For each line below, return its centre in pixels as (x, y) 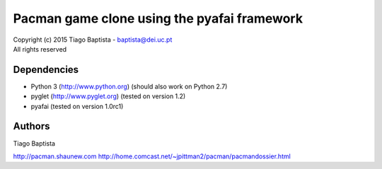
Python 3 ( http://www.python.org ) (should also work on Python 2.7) (129, 86)
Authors (31, 126)
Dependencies (46, 70)
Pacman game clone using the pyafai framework (158, 18)
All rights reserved (40, 49)
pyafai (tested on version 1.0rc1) (77, 106)
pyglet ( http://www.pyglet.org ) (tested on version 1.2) (108, 96)
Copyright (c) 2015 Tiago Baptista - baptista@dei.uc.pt (93, 40)
